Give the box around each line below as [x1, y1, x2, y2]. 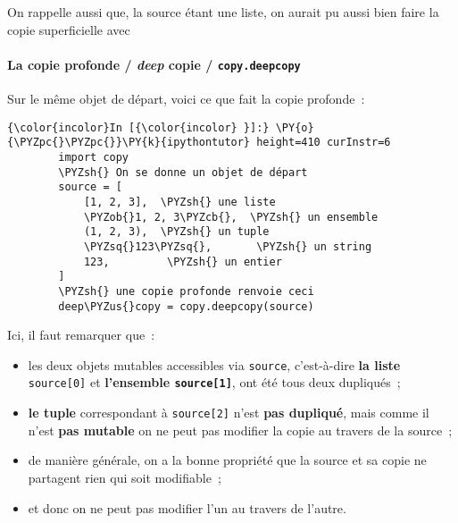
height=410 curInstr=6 [256, 136, 391, 149]
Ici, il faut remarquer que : [7, 325, 155, 344]
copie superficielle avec [7, 20, 130, 38]
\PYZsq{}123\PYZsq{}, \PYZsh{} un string [83, 240, 372, 253]
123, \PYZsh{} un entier [83, 255, 282, 268]
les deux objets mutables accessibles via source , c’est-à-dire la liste [28, 355, 401, 374]
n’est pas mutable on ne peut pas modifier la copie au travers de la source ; [28, 420, 453, 439]
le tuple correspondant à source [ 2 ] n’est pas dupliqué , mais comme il [28, 403, 429, 422]
